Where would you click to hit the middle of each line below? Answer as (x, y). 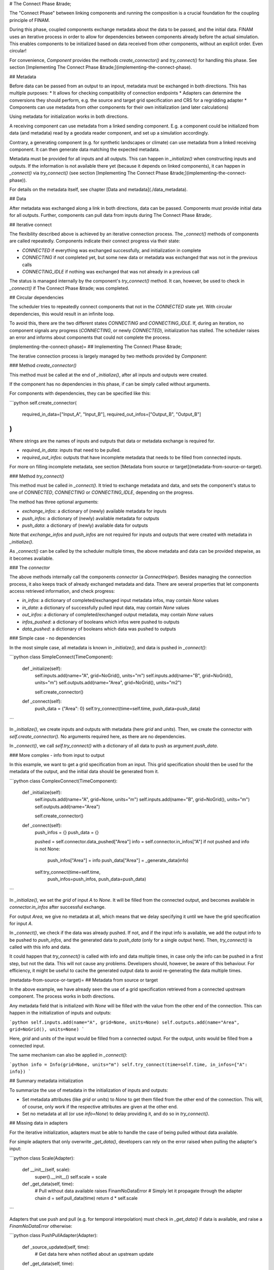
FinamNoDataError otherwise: (41, 1226)
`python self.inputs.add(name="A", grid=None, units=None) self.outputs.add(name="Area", (124, 1022)
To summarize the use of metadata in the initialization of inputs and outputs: (89, 1090)
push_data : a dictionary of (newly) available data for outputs (85, 525)
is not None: (47, 849)
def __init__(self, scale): (46, 1170)
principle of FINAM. (30, 20)
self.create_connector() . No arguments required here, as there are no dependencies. (98, 736)
